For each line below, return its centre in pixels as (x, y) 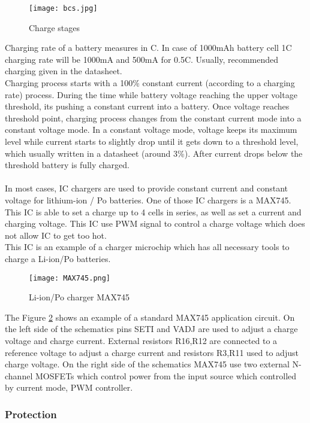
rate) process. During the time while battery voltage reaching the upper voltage (151, 94)
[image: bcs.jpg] (63, 8)
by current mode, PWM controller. (69, 387)
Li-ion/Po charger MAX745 (79, 297)
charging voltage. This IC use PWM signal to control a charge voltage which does (155, 223)
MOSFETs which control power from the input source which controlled (166, 375)
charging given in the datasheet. (64, 71)
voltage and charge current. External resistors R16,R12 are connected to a (141, 340)
